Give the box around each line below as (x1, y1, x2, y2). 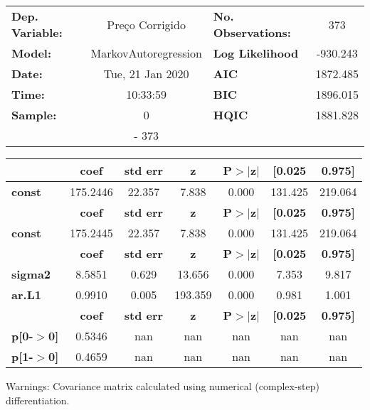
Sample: (11, 107, 57, 123)
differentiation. (6, 392, 70, 407)
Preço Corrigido (107, 16, 186, 33)
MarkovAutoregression (90, 45, 202, 61)
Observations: (213, 24, 291, 41)
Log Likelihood (213, 45, 299, 61)
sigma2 (11, 266, 51, 282)
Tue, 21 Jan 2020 (103, 65, 189, 82)
